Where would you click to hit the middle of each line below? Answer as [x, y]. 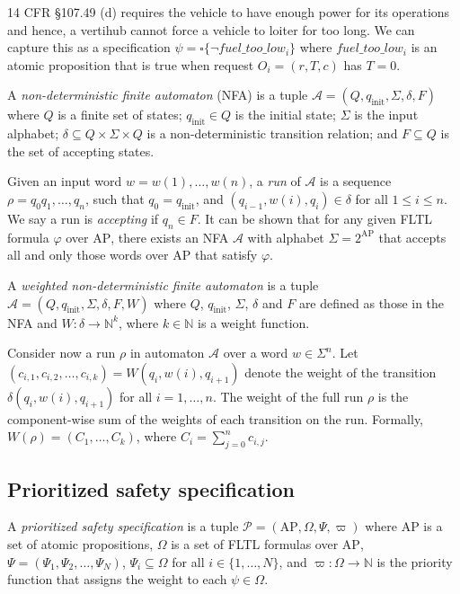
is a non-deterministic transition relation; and [272, 133]
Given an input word [65, 181]
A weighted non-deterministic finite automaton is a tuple [163, 284]
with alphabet [286, 237]
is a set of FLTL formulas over [255, 543]
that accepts [412, 237]
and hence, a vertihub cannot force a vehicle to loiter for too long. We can [211, 29]
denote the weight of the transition [341, 372]
